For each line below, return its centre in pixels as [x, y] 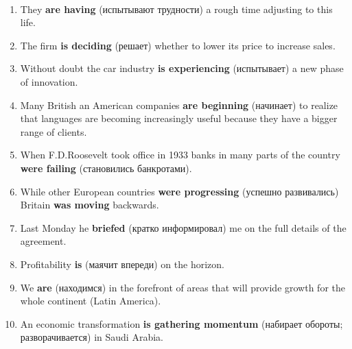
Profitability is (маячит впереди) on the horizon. [122, 264]
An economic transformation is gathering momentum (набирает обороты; [181, 323]
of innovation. [49, 81]
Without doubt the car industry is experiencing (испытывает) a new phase [182, 68]
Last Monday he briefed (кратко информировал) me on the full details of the [183, 227]
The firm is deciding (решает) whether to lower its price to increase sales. [178, 45]
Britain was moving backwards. [90, 205]
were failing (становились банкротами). [106, 168]
